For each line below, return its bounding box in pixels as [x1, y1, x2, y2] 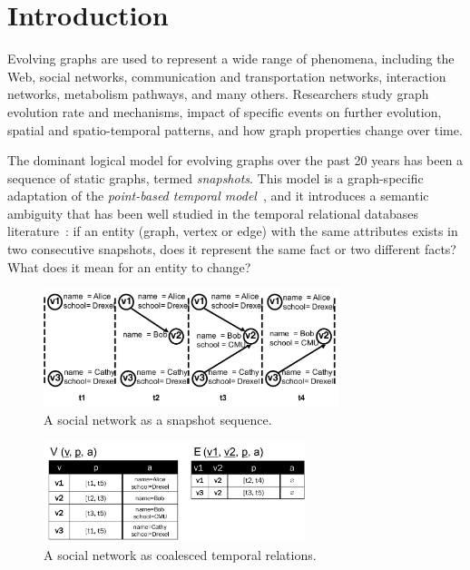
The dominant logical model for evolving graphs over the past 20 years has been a [7, 151, 464, 170]
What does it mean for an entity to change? [7, 257, 251, 276]
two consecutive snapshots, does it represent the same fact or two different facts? [7, 240, 456, 259]
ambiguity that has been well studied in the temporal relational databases [7, 203, 419, 222]
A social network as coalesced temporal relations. [44, 545, 317, 564]
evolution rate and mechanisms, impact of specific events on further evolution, [7, 102, 442, 121]
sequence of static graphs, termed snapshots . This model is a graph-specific [7, 168, 424, 187]
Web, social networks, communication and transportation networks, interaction [7, 66, 446, 85]
